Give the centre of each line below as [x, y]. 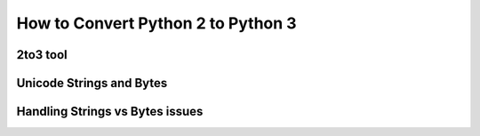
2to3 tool [42, 55]
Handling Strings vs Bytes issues [110, 112]
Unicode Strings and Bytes [92, 83]
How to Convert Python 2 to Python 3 [156, 23]
